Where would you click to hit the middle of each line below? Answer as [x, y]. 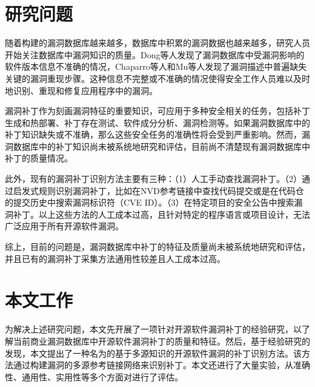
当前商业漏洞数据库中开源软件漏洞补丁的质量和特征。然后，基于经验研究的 [161, 341]
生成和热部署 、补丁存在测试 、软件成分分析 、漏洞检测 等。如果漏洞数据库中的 [157, 122]
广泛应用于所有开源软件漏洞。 [64, 226]
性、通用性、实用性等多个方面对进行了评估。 [94, 376]
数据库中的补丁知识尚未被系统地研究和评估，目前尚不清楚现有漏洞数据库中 [161, 146]
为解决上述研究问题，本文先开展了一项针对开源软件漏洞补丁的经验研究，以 [153, 329]
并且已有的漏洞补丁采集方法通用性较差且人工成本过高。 [115, 258]
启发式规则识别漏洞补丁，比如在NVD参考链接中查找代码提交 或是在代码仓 [158, 190]
